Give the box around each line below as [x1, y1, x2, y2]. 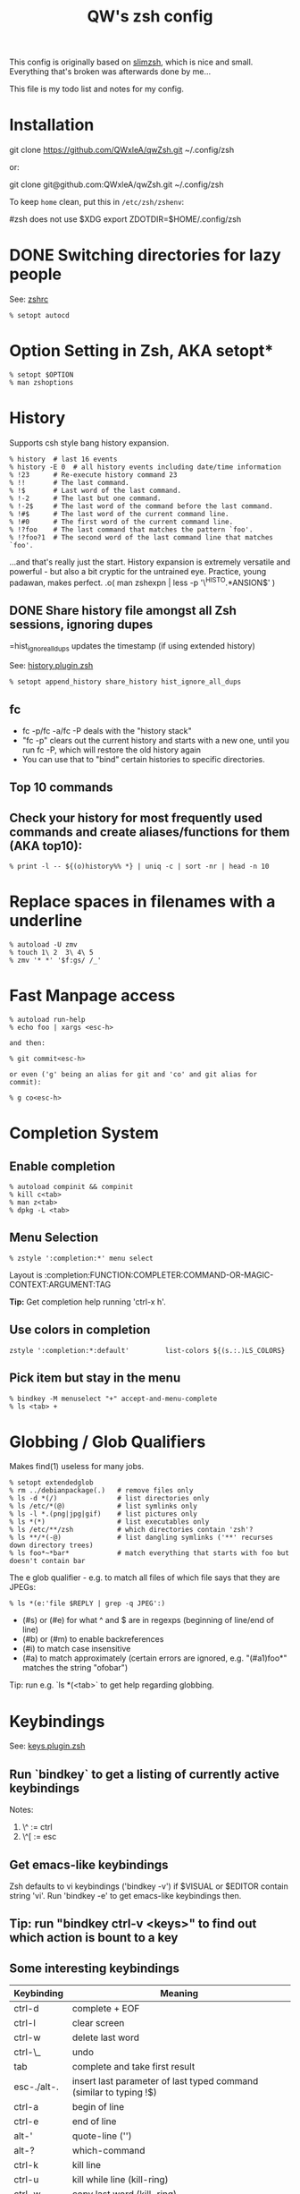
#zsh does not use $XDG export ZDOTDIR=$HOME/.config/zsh [9, 214, 242, 225]
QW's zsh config [87, 6, 213, 27]
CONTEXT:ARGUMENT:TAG [9, 1279, 112, 1289]
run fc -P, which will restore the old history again [21, 744, 201, 755]
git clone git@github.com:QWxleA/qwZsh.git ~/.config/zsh [9, 179, 224, 190]
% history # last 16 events [9, 455, 118, 463]
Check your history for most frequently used [9, 810, 263, 825]
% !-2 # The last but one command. [9, 494, 162, 503]
